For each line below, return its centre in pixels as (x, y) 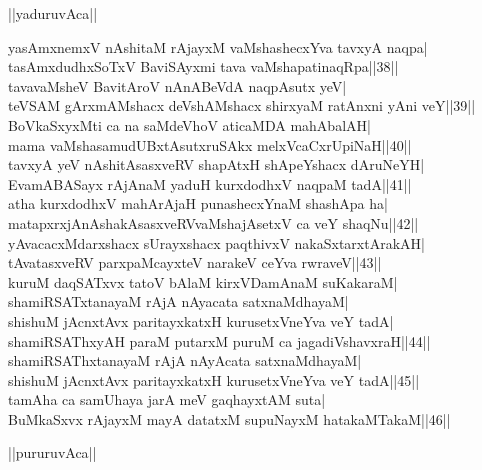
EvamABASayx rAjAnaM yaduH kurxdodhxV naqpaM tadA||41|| (210, 183)
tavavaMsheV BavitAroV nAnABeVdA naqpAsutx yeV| (177, 85)
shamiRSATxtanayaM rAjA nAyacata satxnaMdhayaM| (178, 301)
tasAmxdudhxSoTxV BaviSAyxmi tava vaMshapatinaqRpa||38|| (203, 66)
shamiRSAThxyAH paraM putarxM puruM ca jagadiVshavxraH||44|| (219, 340)
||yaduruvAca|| (53, 13)
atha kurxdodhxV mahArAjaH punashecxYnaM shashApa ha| (198, 203)
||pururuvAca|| (52, 452)
